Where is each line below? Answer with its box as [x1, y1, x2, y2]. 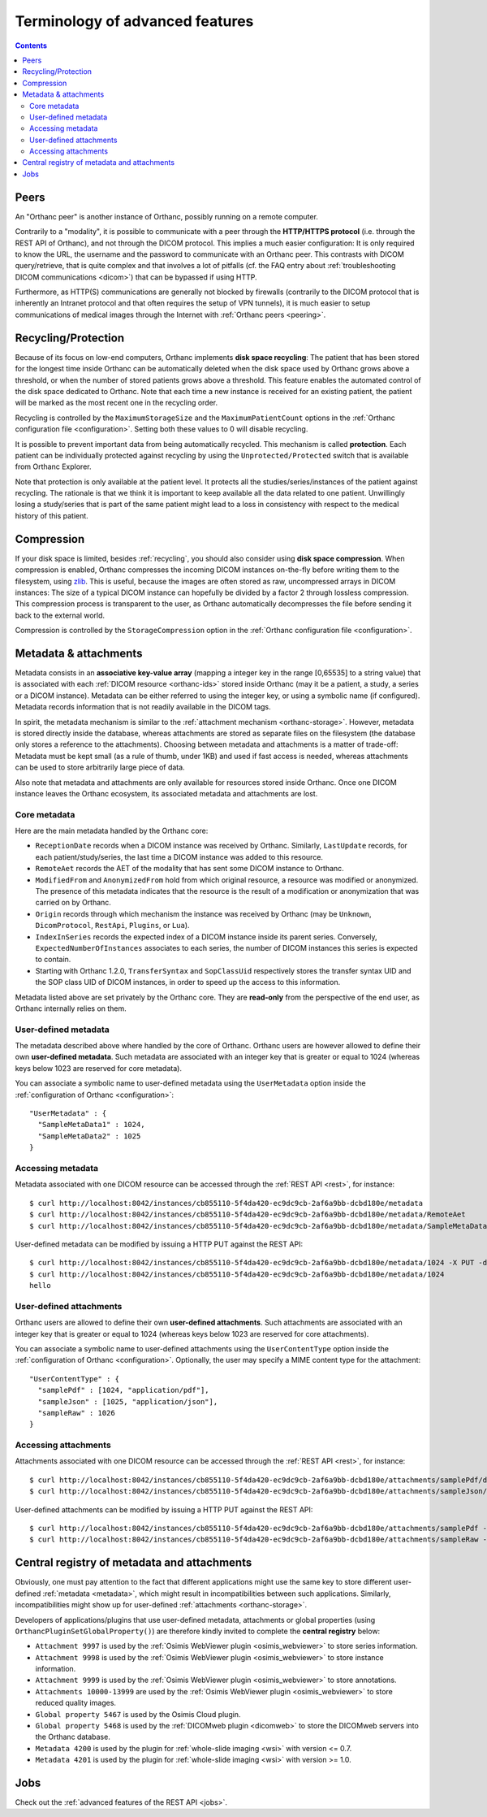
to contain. [35, 955, 71, 965]
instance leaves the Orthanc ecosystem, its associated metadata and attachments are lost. [15, 788, 318, 798]
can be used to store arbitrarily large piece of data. [15, 762, 186, 772]
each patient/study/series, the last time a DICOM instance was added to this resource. [35, 852, 324, 861]
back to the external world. [15, 610, 106, 620]
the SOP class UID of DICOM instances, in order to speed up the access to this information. [35, 978, 341, 987]
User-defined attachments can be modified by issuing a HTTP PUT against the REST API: [15, 1504, 313, 1515]
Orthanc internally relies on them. [15, 1004, 127, 1013]
